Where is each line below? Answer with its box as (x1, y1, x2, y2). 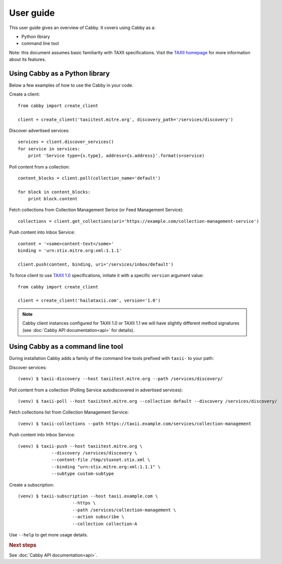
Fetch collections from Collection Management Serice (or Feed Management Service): (9, 207, 184, 213)
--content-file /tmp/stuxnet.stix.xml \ (51, 457, 150, 463)
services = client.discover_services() (18, 139, 114, 145)
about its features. (9, 57, 46, 63)
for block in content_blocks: (18, 189, 91, 195)
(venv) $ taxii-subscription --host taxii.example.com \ (18, 493, 158, 499)
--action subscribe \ (72, 514, 125, 520)
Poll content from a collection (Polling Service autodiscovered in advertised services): (9, 387, 183, 393)
